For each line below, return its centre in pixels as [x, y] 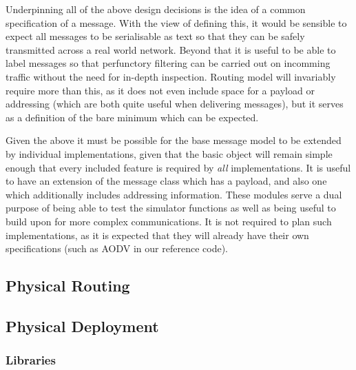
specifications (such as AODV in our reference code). [117, 248]
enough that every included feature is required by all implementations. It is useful [178, 167]
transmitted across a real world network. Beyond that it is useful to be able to [171, 49]
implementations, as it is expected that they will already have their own [157, 235]
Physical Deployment [82, 326]
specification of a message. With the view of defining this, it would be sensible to [176, 22]
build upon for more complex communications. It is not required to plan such [169, 221]
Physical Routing [68, 286]
